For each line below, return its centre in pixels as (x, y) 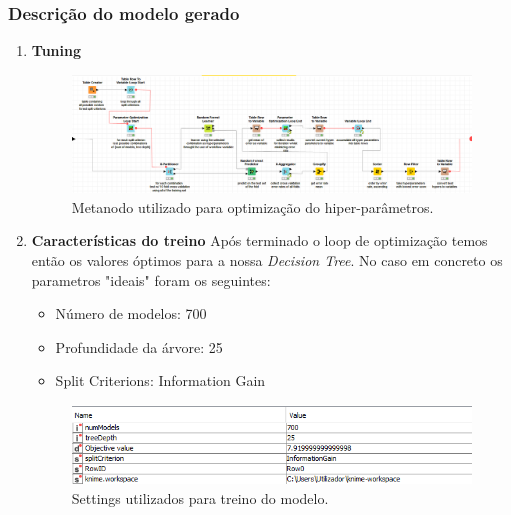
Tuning (56, 50)
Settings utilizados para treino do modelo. (200, 497)
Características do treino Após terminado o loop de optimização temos (259, 240)
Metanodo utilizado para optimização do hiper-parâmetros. (252, 206)
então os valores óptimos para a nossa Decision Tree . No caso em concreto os (267, 260)
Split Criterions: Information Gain (160, 380)
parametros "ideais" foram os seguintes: (151, 279)
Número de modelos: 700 (131, 313)
